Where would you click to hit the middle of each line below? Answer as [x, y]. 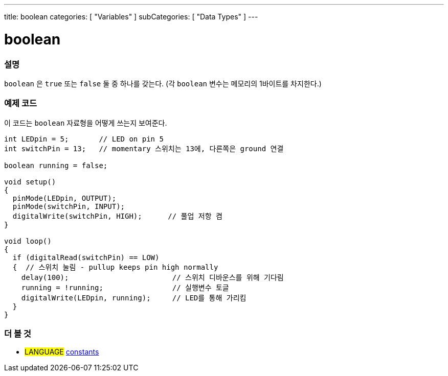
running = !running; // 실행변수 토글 [125, 287]
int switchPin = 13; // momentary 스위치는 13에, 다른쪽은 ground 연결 [144, 148]
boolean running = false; [56, 165]
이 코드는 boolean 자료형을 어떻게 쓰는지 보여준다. [86, 123]
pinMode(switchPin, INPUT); [69, 206]
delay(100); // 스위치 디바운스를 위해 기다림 [152, 277]
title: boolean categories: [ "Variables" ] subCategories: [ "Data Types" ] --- [131, 17]
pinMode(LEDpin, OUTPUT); [64, 198]
